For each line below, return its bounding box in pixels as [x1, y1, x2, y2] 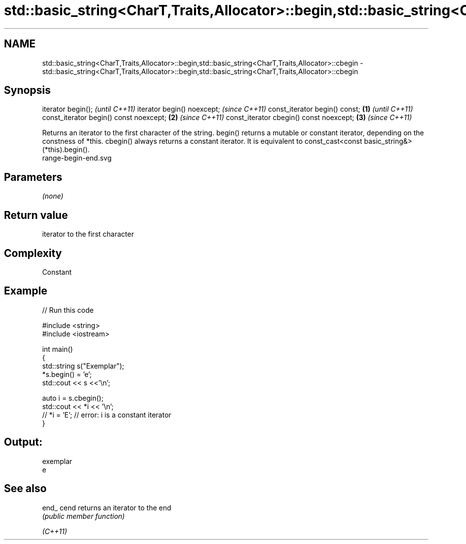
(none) [42, 192, 64, 201]
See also [4, 482, 47, 495]
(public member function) [42, 511, 125, 520]
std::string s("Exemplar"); [42, 361, 124, 370]
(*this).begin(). [42, 145, 90, 154]
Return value [4, 209, 68, 221]
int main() [42, 344, 73, 353]
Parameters [4, 170, 62, 183]
